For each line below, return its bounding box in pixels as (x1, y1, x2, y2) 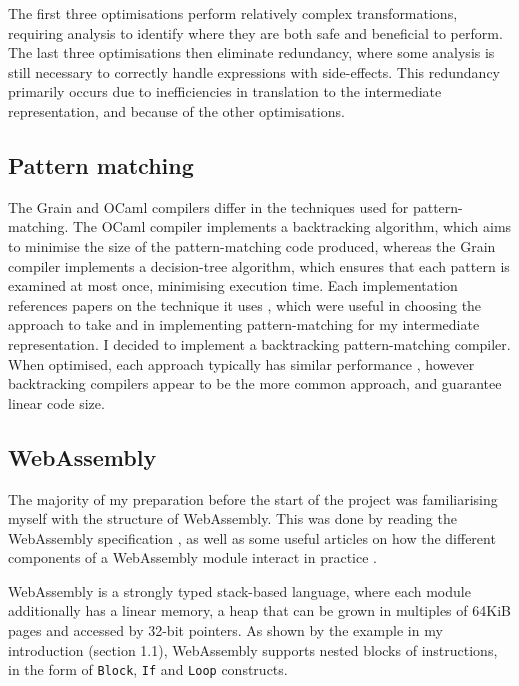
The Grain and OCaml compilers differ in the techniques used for (8, 196, 409, 217)
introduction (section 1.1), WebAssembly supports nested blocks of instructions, (8, 639, 498, 660)
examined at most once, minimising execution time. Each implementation (8, 275, 458, 296)
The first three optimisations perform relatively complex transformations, (8, 3, 458, 23)
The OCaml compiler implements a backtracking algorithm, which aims (72, 216, 512, 237)
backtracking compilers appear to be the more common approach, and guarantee (8, 373, 502, 394)
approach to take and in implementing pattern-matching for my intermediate (8, 314, 480, 335)
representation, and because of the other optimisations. (8, 100, 345, 121)
